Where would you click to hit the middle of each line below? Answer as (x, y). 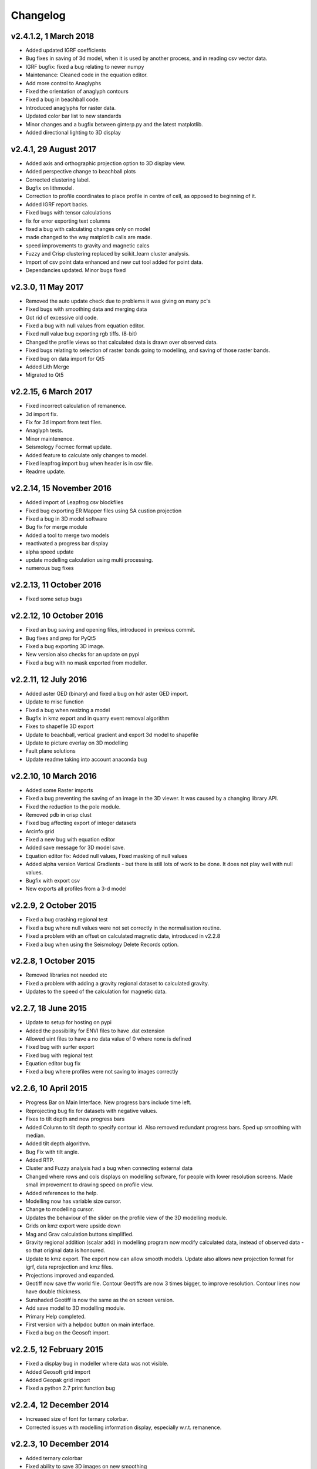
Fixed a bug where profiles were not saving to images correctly (102, 1072)
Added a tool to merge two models (68, 535)
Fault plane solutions (50, 751)
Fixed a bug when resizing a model (68, 710)
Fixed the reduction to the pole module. (73, 806)
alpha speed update (50, 552)
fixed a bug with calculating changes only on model (88, 229)
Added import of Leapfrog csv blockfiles (75, 502)
